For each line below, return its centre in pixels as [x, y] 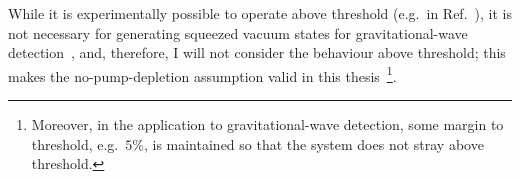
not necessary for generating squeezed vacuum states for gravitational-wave [238, 32]
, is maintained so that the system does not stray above [313, 143]
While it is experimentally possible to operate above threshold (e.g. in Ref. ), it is [260, 13]
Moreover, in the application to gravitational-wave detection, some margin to [267, 124]
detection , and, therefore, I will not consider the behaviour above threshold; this [257, 52]
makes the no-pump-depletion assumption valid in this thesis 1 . [202, 74]
